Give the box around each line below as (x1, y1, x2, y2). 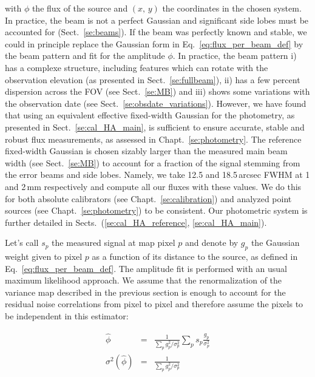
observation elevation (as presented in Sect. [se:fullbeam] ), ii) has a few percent (5, 73, 300, 86)
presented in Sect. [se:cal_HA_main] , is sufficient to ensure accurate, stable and (5, 120, 305, 133)
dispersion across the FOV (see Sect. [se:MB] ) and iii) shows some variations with (5, 85, 310, 98)
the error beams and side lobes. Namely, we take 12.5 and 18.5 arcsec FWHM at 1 (5, 168, 310, 181)
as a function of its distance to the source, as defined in (92, 250, 298, 263)
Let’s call (5, 236, 39, 249)
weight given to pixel (5, 250, 83, 263)
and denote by (185, 236, 239, 249)
